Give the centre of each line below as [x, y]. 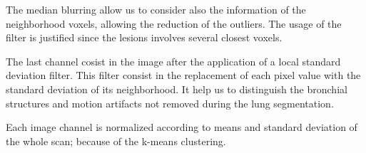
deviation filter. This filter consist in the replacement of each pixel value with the [183, 75]
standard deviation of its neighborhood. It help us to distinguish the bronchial [177, 89]
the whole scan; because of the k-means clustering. [116, 141]
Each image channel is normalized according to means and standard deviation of [182, 127]
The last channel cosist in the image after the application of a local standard [173, 61]
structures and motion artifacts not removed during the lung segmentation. [170, 103]
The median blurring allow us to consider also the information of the [156, 9]
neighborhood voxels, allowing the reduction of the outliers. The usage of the [174, 23]
